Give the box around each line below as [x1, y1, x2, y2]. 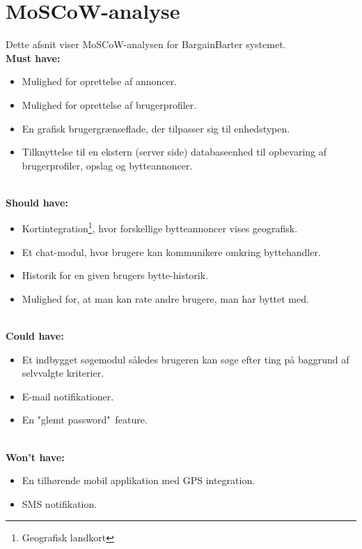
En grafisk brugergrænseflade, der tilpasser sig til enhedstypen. [22, 121, 290, 135]
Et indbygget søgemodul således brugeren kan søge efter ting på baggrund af [22, 352, 349, 366]
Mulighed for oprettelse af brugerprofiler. [22, 97, 197, 112]
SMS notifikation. [22, 496, 97, 511]
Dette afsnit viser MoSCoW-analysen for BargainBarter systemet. [6, 37, 286, 52]
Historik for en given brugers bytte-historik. [22, 268, 209, 283]
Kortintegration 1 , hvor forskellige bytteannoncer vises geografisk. [22, 219, 298, 236]
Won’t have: [6, 449, 65, 464]
